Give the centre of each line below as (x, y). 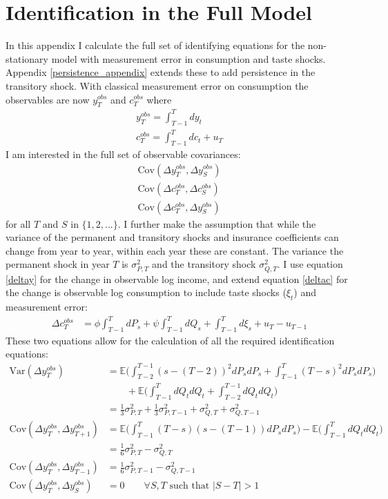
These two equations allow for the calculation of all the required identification (170, 340)
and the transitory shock (204, 264)
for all (18, 223)
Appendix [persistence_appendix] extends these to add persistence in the (161, 72)
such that (190, 486)
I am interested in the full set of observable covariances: (123, 154)
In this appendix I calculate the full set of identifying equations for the (155, 45)
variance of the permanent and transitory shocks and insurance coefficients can (172, 237)
